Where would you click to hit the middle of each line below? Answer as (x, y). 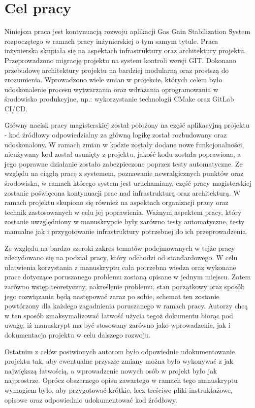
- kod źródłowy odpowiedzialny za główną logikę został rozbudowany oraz (116, 135)
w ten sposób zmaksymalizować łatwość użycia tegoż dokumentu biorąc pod (119, 315)
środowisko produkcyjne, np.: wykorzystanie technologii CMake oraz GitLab (119, 99)
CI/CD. (16, 108)
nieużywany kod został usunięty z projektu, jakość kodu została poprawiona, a (123, 154)
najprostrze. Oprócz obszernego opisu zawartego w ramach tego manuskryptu (121, 380)
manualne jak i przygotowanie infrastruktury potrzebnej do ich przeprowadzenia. (126, 231)
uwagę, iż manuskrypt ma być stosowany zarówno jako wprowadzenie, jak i (117, 325)
